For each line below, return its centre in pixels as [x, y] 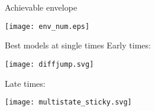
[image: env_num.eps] [47, 26]
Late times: [25, 83]
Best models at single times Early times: [78, 45]
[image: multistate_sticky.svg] [68, 102]
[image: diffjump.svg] [49, 64]
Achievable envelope [41, 7]
